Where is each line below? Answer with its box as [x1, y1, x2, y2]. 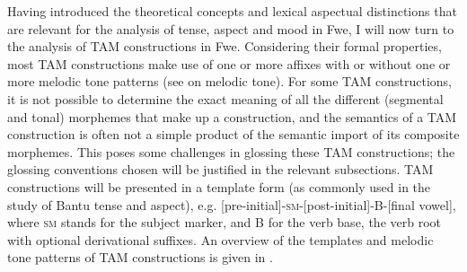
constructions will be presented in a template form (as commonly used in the [7, 177, 431, 196]
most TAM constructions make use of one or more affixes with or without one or [7, 54, 451, 73]
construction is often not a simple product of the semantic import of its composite [7, 125, 460, 144]
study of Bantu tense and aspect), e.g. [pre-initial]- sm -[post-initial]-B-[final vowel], [7, 195, 456, 214]
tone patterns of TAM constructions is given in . [7, 248, 273, 267]
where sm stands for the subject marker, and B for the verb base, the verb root [7, 213, 441, 232]
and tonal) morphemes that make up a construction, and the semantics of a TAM [7, 107, 457, 126]
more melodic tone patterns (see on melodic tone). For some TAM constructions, [7, 72, 452, 91]
